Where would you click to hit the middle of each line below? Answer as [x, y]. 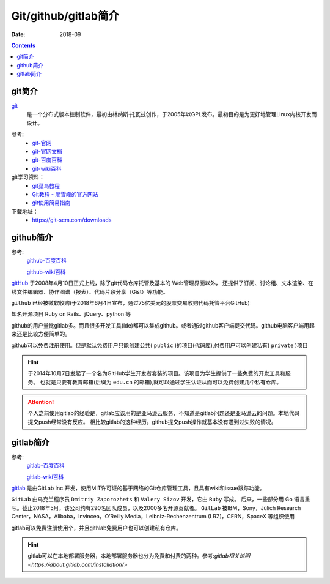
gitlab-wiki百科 [45, 477]
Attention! [41, 402]
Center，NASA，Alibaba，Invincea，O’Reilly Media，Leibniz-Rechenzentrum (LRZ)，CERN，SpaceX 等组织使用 [153, 517]
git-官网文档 [47, 151]
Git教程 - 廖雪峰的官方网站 [65, 194]
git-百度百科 [47, 160]
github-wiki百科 [46, 272]
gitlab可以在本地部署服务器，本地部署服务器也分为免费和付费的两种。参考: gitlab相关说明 [139, 556]
